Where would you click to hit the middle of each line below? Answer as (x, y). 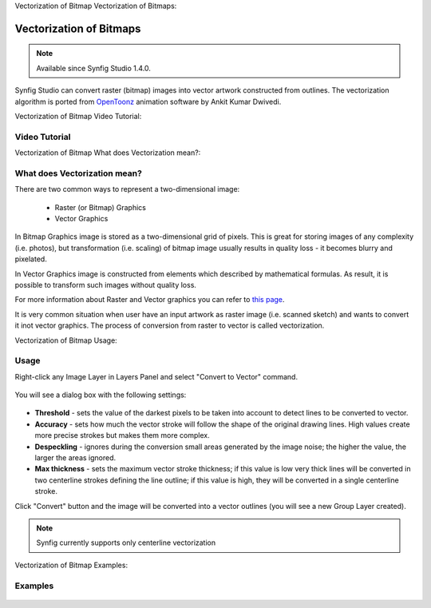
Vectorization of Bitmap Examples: (71, 565)
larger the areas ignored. (75, 458)
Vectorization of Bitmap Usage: (66, 340)
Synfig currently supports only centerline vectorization (126, 542)
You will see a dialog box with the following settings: (101, 395)
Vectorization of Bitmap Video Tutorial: (78, 116)
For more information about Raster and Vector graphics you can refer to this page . (150, 300)
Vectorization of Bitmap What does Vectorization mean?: (108, 153)
